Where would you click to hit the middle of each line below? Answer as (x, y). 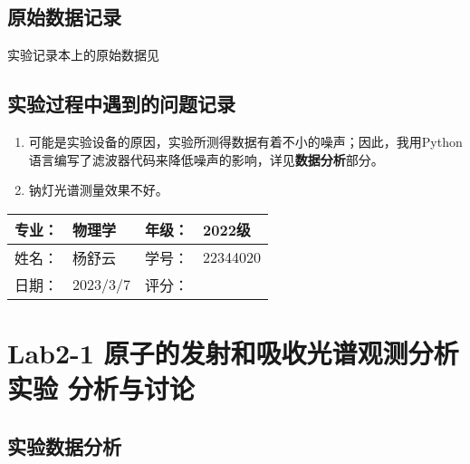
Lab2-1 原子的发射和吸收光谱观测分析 (233, 352)
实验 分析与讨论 (101, 388)
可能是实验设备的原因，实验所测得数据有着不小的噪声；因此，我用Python (245, 141)
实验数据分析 (64, 445)
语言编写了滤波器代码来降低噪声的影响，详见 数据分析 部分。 (206, 159)
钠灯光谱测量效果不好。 (98, 190)
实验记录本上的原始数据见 (83, 55)
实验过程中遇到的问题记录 (121, 104)
